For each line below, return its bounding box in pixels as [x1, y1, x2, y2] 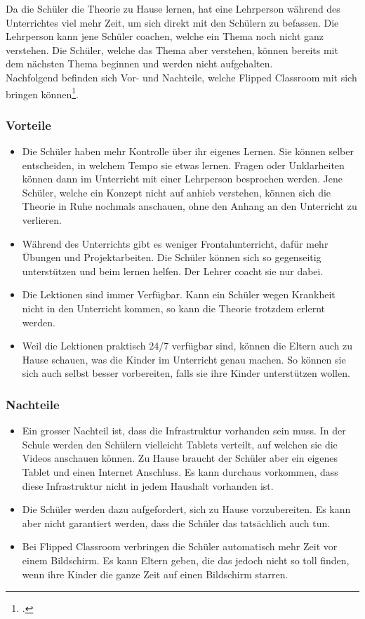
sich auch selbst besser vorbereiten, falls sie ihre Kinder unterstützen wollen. [22, 366, 350, 380]
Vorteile [6, 116, 51, 133]
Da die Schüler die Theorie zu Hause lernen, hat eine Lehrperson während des [6, 1, 340, 15]
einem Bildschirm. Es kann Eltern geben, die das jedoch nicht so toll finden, [22, 552, 350, 567]
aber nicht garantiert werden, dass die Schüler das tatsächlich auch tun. [22, 515, 331, 530]
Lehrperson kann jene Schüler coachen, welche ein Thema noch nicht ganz [6, 29, 324, 44]
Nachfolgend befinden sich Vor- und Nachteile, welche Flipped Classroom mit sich [6, 69, 357, 84]
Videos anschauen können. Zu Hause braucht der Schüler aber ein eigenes [22, 451, 338, 465]
